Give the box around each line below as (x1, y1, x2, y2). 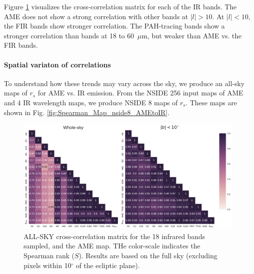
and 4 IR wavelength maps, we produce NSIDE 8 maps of (4, 97, 178, 107)
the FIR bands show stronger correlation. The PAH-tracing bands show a (4, 21, 225, 31)
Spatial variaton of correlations (4, 59, 111, 69)
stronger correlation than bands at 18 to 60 (4, 30, 134, 40)
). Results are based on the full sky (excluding (79, 250, 218, 260)
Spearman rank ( (24, 250, 75, 260)
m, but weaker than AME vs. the (141, 30, 242, 40)
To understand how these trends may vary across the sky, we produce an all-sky (4, 78, 245, 88)
